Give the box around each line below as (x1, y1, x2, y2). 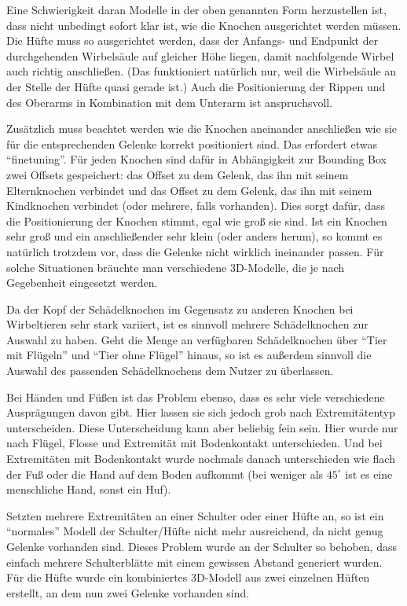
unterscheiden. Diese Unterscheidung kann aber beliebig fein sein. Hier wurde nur (6, 419, 398, 435)
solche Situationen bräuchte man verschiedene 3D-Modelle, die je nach (6, 259, 345, 275)
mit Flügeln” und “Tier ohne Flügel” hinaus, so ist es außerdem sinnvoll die (6, 347, 372, 363)
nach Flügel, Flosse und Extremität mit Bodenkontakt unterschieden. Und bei (6, 435, 383, 451)
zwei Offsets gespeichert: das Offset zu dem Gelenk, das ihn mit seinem (6, 166, 349, 182)
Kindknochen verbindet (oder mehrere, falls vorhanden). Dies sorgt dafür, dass (6, 197, 385, 214)
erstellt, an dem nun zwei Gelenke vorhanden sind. (6, 584, 250, 600)
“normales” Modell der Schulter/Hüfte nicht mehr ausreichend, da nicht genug (6, 523, 383, 539)
